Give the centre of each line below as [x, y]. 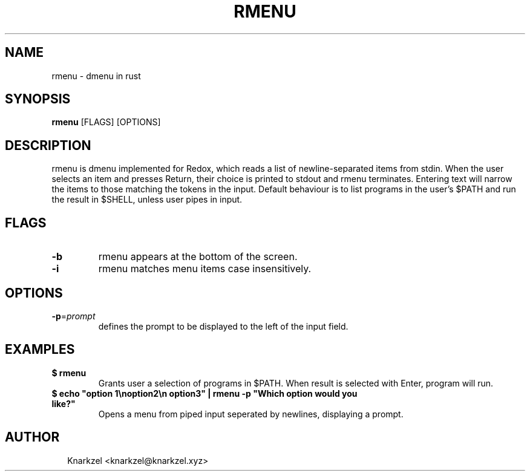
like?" [64, 403]
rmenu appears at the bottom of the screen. [198, 257]
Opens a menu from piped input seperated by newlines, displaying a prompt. [251, 414]
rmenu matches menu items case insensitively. [205, 269]
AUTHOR [32, 437]
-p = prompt [74, 316]
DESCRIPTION [48, 145]
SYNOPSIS [38, 99]
